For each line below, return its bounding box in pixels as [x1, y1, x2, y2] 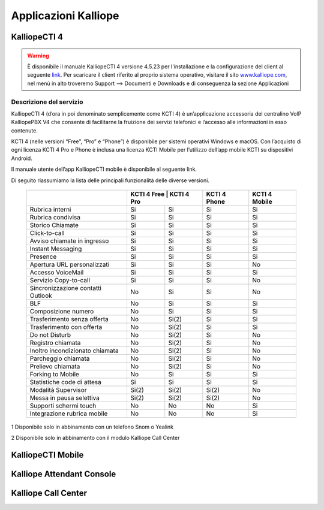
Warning [27, 52, 49, 59]
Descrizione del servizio [11, 98, 83, 106]
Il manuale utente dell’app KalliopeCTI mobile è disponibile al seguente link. [11, 165, 197, 173]
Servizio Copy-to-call [29, 276, 90, 284]
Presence [29, 252, 57, 261]
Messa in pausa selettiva [29, 394, 100, 402]
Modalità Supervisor [29, 386, 87, 394]
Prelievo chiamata [29, 363, 80, 370]
